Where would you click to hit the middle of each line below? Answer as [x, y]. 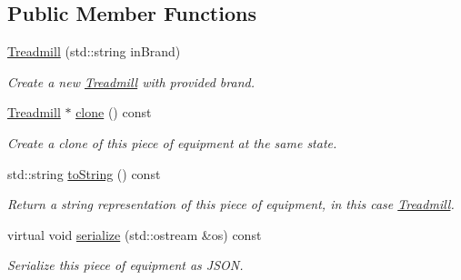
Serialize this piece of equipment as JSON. [125, 265]
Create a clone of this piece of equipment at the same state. [172, 142]
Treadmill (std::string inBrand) [94, 51]
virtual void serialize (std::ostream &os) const [135, 234]
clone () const [114, 112]
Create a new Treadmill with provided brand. [131, 81]
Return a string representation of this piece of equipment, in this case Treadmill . [231, 204]
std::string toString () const [84, 173]
